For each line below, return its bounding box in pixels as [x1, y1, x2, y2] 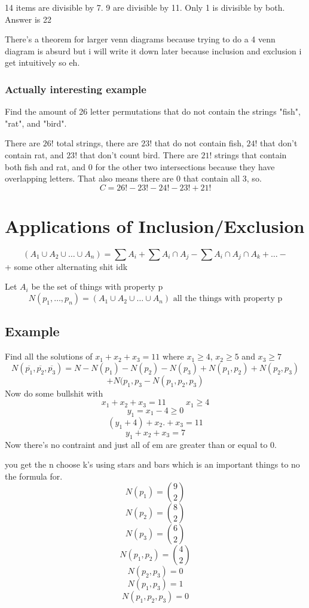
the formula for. [5, 469, 63, 482]
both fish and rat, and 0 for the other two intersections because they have [5, 160, 275, 173]
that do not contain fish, [154, 137, 244, 149]
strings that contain [215, 148, 287, 161]
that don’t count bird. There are [79, 148, 198, 161]
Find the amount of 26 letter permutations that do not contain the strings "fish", [5, 105, 301, 118]
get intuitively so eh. [5, 56, 80, 69]
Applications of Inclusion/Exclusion [5, 213, 305, 238]
